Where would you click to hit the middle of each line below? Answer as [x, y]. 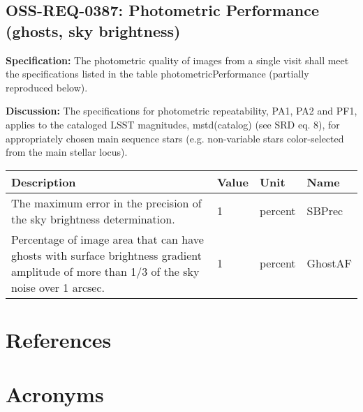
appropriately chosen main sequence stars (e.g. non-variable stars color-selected [175, 138]
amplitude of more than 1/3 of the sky [105, 271]
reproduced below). [47, 87]
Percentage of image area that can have [108, 239]
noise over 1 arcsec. [58, 287]
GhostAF [329, 263]
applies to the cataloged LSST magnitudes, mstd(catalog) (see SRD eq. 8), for [173, 124]
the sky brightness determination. [93, 219]
